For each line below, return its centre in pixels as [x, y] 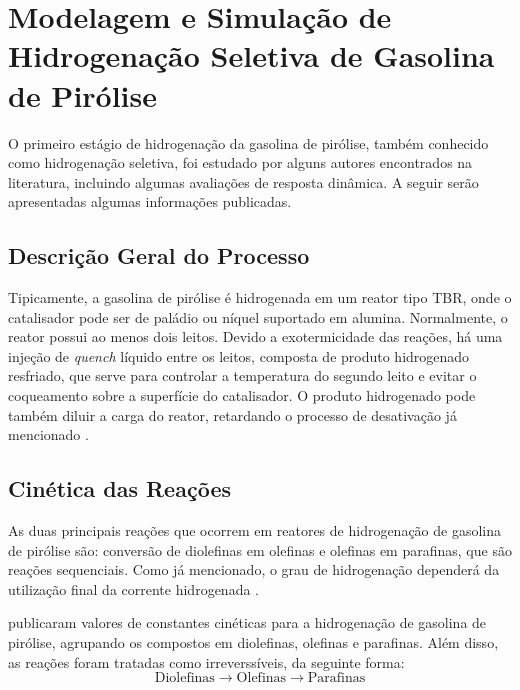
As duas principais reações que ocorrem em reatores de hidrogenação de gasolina [255, 530]
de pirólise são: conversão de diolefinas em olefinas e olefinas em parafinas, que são [260, 549]
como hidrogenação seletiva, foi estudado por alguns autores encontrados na [240, 162]
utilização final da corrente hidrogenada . [133, 588]
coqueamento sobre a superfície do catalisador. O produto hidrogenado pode [242, 395]
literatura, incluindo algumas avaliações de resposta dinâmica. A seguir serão [243, 181]
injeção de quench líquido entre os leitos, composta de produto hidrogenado [239, 355]
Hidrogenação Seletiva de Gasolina [251, 55]
